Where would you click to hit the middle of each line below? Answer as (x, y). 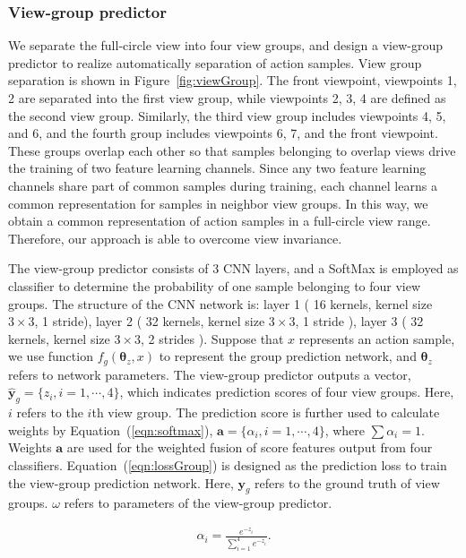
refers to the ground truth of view (347, 482)
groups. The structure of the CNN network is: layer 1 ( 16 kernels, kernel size (220, 303)
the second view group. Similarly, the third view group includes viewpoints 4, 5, (227, 115)
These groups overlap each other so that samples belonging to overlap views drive (232, 150)
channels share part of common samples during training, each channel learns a (223, 185)
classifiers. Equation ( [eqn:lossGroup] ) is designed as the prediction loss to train (228, 464)
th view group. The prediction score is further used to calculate (266, 412)
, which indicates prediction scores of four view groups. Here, (287, 392)
